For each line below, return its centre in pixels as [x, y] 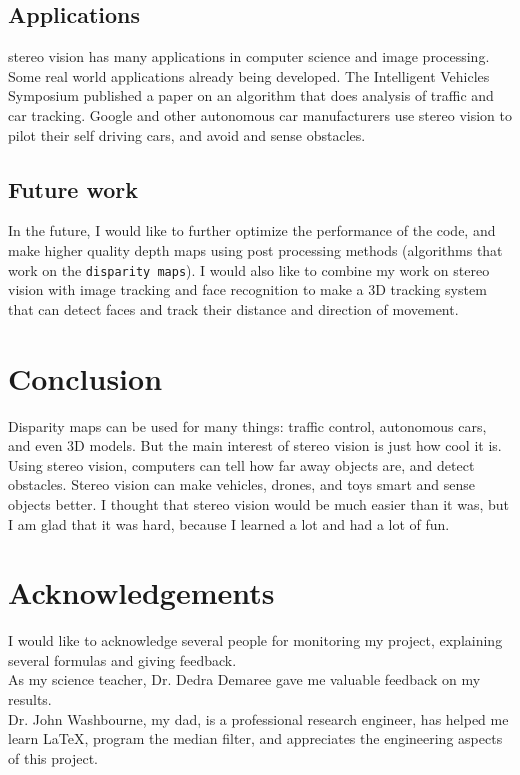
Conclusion [85, 377]
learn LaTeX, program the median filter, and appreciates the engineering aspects [255, 738]
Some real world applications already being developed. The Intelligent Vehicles [249, 75]
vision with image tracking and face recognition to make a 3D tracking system [247, 289]
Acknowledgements [141, 592]
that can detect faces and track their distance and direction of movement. [233, 308]
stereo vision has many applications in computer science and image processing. [249, 56]
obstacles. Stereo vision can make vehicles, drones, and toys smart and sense [242, 484]
